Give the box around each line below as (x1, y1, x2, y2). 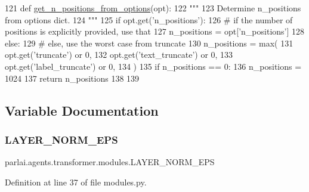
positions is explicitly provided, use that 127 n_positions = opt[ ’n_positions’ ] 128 (5, 25, 305, 38)
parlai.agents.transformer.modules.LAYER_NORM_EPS (5, 156, 215, 168)
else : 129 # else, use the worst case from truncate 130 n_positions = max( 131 (5, 36, 293, 49)
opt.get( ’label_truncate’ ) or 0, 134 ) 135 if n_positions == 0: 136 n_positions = (5, 60, 302, 72)
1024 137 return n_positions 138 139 (5, 72, 140, 84)
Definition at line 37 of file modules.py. (5, 175, 147, 188)
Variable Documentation (5, 101, 159, 119)
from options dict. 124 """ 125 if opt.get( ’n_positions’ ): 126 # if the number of (5, 13, 293, 26)
